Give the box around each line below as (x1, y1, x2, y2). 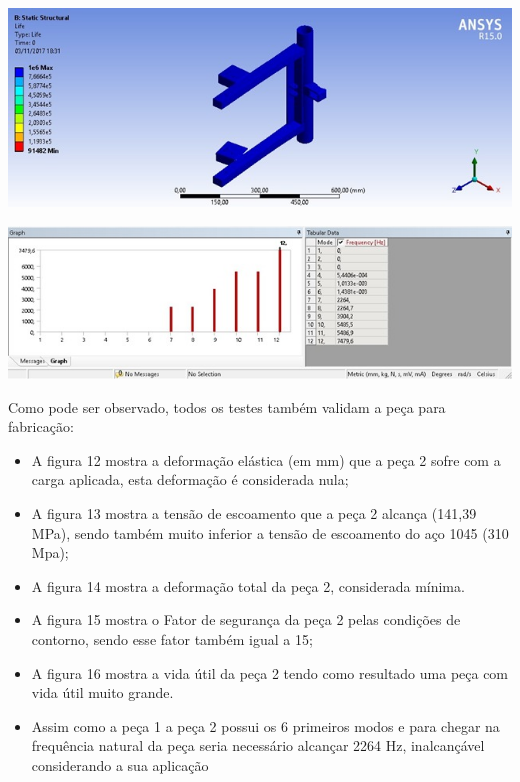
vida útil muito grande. (31, 682, 174, 703)
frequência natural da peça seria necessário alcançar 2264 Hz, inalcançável (31, 735, 485, 756)
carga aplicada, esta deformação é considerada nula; (31, 469, 349, 490)
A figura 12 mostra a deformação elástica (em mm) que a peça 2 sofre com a (31, 449, 501, 470)
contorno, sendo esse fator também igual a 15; (31, 628, 313, 649)
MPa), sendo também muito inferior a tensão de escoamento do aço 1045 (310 (31, 522, 509, 543)
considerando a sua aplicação (31, 754, 209, 775)
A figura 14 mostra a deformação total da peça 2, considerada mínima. (31, 575, 465, 596)
